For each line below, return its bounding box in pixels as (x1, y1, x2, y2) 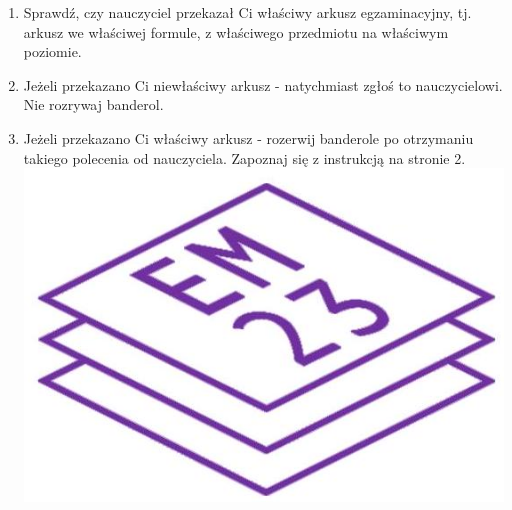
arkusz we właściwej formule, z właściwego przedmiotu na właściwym (23, 21, 449, 42)
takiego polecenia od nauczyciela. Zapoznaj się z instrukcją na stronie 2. (23, 147, 466, 168)
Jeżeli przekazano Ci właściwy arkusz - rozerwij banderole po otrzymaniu (23, 127, 474, 148)
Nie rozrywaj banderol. (23, 94, 164, 115)
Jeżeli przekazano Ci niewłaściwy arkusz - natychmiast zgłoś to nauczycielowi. (23, 74, 503, 95)
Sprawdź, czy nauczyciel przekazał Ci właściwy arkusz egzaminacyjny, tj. (23, 2, 472, 22)
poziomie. (23, 41, 82, 62)
